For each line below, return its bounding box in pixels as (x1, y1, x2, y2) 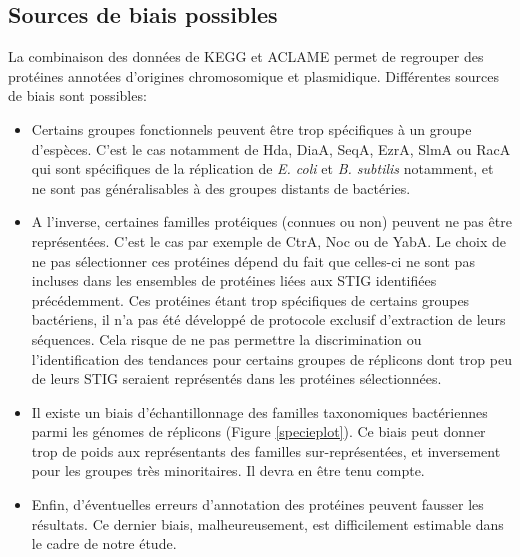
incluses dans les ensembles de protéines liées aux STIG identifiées (31, 270, 437, 291)
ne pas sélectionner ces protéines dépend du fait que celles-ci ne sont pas (31, 250, 475, 271)
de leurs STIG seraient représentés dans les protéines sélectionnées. (31, 368, 442, 389)
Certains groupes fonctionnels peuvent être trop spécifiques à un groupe (31, 118, 472, 139)
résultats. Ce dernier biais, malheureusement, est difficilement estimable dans (31, 513, 504, 534)
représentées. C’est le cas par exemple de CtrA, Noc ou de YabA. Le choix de (31, 230, 507, 251)
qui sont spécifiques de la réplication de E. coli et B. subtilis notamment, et (31, 158, 494, 179)
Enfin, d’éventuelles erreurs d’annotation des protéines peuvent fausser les (31, 494, 484, 515)
